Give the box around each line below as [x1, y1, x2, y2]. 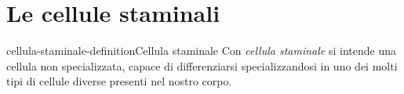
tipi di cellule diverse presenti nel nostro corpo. [6, 73, 232, 89]
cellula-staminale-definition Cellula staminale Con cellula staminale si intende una [6, 42, 397, 59]
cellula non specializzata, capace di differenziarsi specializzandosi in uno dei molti [6, 57, 398, 74]
